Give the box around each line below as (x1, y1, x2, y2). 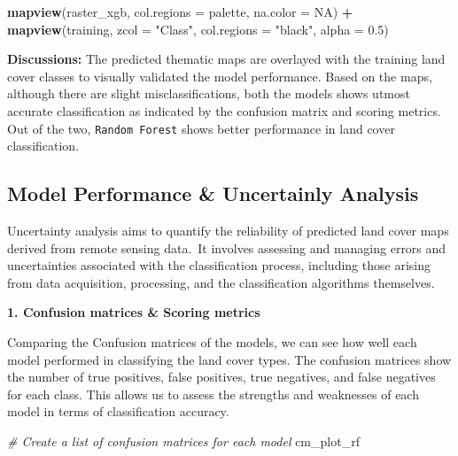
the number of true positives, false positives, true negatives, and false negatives (7, 367, 436, 386)
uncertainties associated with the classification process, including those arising (7, 256, 431, 274)
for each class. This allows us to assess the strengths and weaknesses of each (7, 384, 419, 403)
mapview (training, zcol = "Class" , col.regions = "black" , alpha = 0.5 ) (7, 19, 389, 38)
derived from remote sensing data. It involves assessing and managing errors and (7, 238, 446, 257)
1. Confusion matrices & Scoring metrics (7, 303, 260, 321)
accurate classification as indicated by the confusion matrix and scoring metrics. (7, 101, 441, 120)
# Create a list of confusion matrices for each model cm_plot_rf (7, 431, 360, 450)
